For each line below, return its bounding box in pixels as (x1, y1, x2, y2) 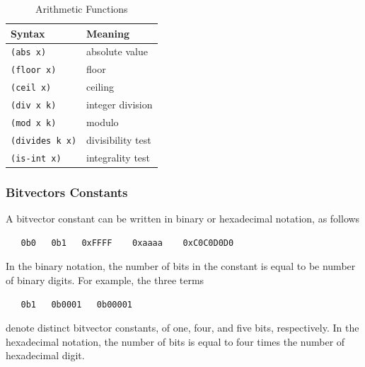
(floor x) (11, 65, 57, 76)
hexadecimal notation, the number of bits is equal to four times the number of (6, 334, 345, 349)
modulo (86, 115, 119, 130)
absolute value (86, 44, 148, 59)
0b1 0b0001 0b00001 (21, 299, 132, 310)
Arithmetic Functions (35, 1, 128, 16)
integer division (86, 97, 153, 112)
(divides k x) (11, 135, 77, 146)
